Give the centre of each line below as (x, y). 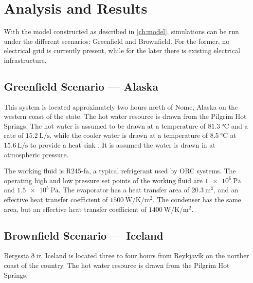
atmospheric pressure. (36, 154)
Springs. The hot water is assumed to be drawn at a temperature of (105, 125)
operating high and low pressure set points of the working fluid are (103, 180)
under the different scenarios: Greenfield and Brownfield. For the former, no (117, 41)
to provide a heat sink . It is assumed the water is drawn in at (123, 145)
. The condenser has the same (197, 199)
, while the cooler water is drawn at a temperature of (129, 135)
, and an (226, 190)
